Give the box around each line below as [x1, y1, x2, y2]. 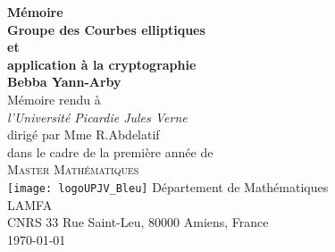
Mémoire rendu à [7, 89, 101, 108]
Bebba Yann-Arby [7, 72, 121, 91]
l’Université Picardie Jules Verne [7, 107, 188, 126]
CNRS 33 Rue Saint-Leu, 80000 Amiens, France [7, 213, 269, 231]
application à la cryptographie [7, 55, 197, 73]
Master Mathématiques [7, 160, 139, 179]
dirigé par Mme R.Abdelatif [7, 125, 160, 144]
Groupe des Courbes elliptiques [7, 20, 205, 38]
